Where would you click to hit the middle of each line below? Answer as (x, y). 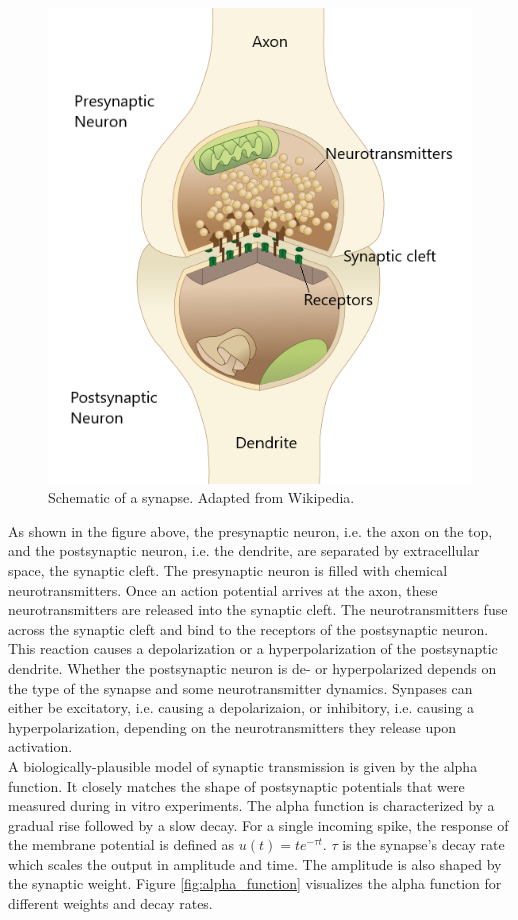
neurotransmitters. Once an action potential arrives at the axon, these (223, 589)
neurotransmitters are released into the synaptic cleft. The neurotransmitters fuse (258, 609)
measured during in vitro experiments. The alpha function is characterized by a (251, 805)
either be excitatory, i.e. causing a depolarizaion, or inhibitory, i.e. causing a (241, 707)
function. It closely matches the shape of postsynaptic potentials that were (236, 785)
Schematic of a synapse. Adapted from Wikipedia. (201, 497)
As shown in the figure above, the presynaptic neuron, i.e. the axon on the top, (250, 530)
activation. (40, 746)
